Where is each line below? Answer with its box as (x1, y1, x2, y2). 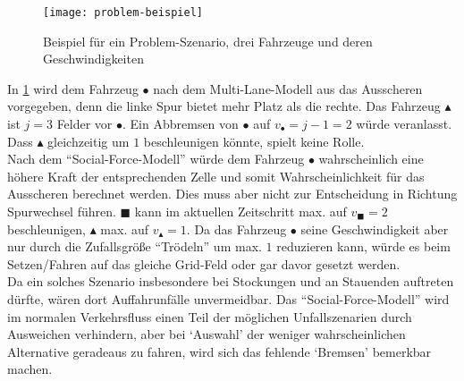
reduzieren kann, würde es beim (276, 237, 451, 256)
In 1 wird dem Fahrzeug (7, 79, 139, 97)
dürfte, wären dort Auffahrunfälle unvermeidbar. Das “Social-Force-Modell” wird (7, 289, 450, 308)
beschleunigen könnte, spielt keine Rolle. (143, 131, 365, 150)
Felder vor (56, 114, 113, 133)
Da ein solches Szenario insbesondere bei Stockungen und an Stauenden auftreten (7, 272, 454, 291)
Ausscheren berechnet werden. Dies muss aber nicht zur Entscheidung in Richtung (7, 184, 458, 203)
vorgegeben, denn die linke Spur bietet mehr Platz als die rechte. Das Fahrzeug (7, 97, 441, 115)
